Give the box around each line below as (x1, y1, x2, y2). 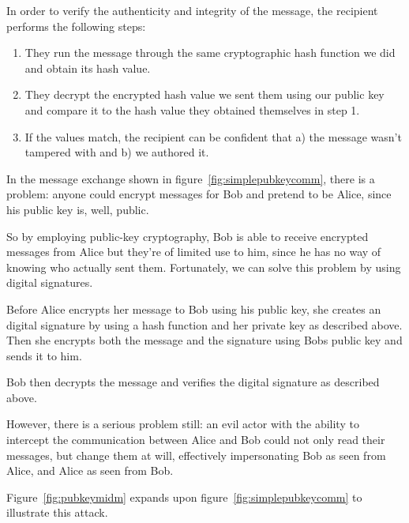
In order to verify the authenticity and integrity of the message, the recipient (6, 2, 378, 18)
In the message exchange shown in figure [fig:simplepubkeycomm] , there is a (6, 170, 375, 186)
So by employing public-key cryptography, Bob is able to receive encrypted (6, 228, 369, 244)
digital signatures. (6, 274, 93, 291)
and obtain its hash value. (24, 59, 151, 76)
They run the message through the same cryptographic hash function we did (24, 44, 396, 61)
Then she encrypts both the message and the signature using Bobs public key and (6, 332, 403, 348)
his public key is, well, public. (6, 201, 149, 217)
